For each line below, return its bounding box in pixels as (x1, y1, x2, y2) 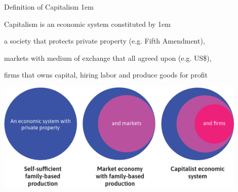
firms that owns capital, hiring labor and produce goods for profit (4, 69, 208, 80)
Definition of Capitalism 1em (4, 2, 94, 12)
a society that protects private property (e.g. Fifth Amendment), (4, 35, 205, 46)
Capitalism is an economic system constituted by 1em (4, 18, 171, 29)
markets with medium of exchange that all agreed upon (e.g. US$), (4, 52, 212, 63)
